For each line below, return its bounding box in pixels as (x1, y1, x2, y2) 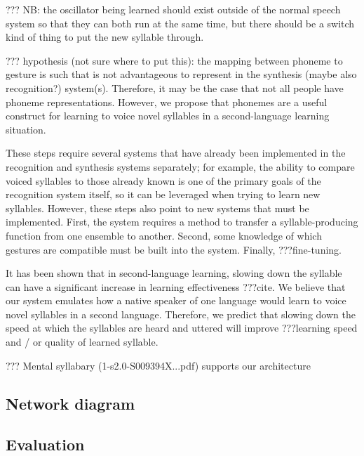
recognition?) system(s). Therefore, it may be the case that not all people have (6, 80, 344, 95)
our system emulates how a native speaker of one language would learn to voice (6, 293, 346, 308)
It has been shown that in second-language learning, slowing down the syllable (6, 266, 342, 280)
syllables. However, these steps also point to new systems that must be (6, 200, 309, 215)
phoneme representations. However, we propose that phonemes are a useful (6, 94, 328, 109)
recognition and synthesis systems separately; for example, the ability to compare (6, 159, 355, 174)
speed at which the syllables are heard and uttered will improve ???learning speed (6, 320, 358, 335)
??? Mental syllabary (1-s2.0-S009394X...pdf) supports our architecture (6, 358, 311, 372)
